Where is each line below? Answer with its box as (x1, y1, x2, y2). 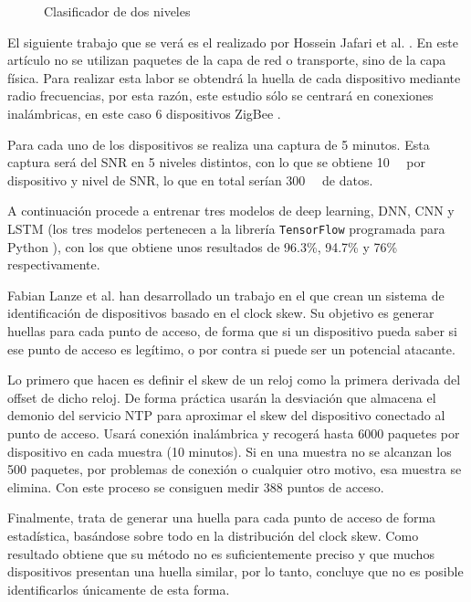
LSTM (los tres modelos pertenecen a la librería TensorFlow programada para (7, 218, 445, 238)
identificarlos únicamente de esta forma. (7, 579, 230, 598)
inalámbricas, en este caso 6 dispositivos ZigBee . (7, 103, 281, 122)
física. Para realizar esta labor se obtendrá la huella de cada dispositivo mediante (7, 68, 461, 87)
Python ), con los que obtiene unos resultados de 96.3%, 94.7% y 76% (7, 237, 398, 256)
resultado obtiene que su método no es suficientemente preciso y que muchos (7, 544, 434, 563)
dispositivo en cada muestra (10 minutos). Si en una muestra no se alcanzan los (7, 441, 452, 460)
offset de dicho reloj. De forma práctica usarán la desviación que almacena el (7, 387, 436, 407)
